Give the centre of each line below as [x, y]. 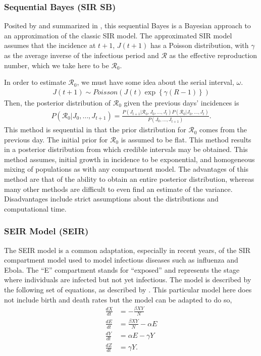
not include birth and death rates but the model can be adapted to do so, [118, 299]
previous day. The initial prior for [56, 139]
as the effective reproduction [213, 55]
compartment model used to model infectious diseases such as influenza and [121, 260]
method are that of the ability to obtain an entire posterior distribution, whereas [129, 179]
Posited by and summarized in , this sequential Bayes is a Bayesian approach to [127, 26]
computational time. [35, 208]
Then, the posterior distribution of [58, 102]
